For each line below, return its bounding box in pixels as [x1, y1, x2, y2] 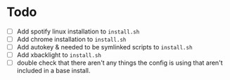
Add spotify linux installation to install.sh [16, 27, 140, 35]
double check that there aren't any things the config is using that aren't [16, 58, 223, 67]
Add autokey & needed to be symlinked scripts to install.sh [16, 43, 193, 51]
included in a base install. [16, 67, 91, 75]
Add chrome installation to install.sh [16, 35, 127, 43]
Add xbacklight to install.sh [16, 51, 101, 59]
